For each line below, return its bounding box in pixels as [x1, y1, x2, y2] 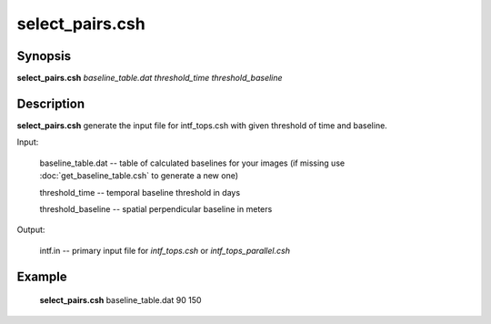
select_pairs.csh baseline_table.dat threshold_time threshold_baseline [16, 73, 283, 84]
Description [16, 96, 85, 111]
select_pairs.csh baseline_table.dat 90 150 [39, 295, 202, 306]
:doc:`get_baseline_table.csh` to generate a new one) [39, 170, 239, 181]
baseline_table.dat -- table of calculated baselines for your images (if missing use [39, 157, 346, 168]
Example [16, 268, 67, 284]
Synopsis [16, 48, 72, 64]
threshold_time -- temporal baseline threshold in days [39, 187, 241, 197]
